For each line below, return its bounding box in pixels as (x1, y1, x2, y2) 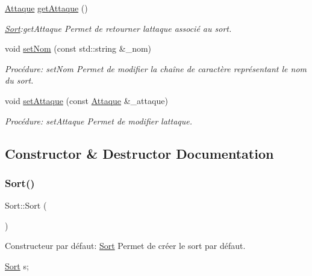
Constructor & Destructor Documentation (5, 144, 274, 162)
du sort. (5, 74, 34, 87)
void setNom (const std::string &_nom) (5, 42, 152, 55)
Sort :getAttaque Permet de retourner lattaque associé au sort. (5, 22, 232, 34)
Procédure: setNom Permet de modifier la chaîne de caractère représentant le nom (5, 62, 307, 75)
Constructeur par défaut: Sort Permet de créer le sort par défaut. (5, 239, 246, 252)
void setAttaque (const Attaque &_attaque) (5, 94, 168, 106)
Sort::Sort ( (5, 199, 47, 212)
